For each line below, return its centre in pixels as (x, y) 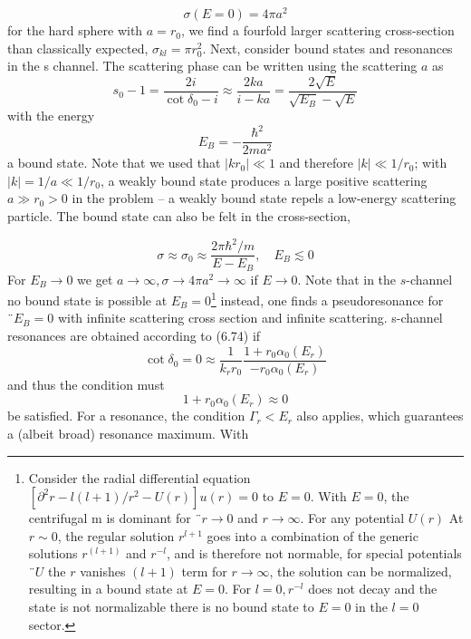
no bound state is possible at (87, 300)
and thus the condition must (86, 384)
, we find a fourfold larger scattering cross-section (317, 30)
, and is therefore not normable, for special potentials (314, 553)
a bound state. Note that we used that (114, 163)
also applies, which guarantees (380, 416)
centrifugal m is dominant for (110, 518)
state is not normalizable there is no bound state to (171, 607)
